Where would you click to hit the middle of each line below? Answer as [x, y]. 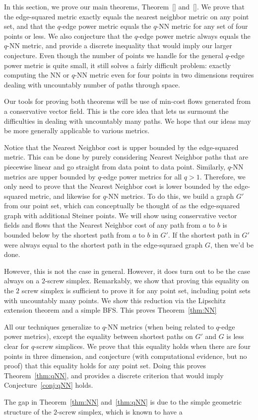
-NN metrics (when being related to [160, 326]
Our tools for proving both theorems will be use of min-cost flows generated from [128, 101]
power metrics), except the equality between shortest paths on [98, 336]
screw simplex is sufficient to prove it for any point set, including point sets [136, 291]
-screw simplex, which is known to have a [120, 411]
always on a [22, 281]
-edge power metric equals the [106, 26]
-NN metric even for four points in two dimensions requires [164, 75]
